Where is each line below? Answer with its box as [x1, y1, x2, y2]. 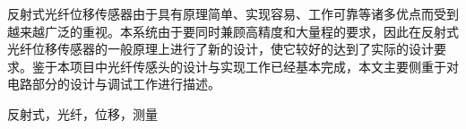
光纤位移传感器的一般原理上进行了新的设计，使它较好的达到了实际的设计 [7, 39, 434, 58]
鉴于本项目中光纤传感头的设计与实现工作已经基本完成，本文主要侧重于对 [31, 56, 459, 75]
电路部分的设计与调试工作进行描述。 [7, 74, 220, 93]
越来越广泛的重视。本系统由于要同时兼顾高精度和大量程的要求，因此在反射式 [7, 21, 459, 40]
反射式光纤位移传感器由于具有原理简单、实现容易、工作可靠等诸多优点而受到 [7, 4, 459, 22]
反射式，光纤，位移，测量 [7, 104, 158, 123]
